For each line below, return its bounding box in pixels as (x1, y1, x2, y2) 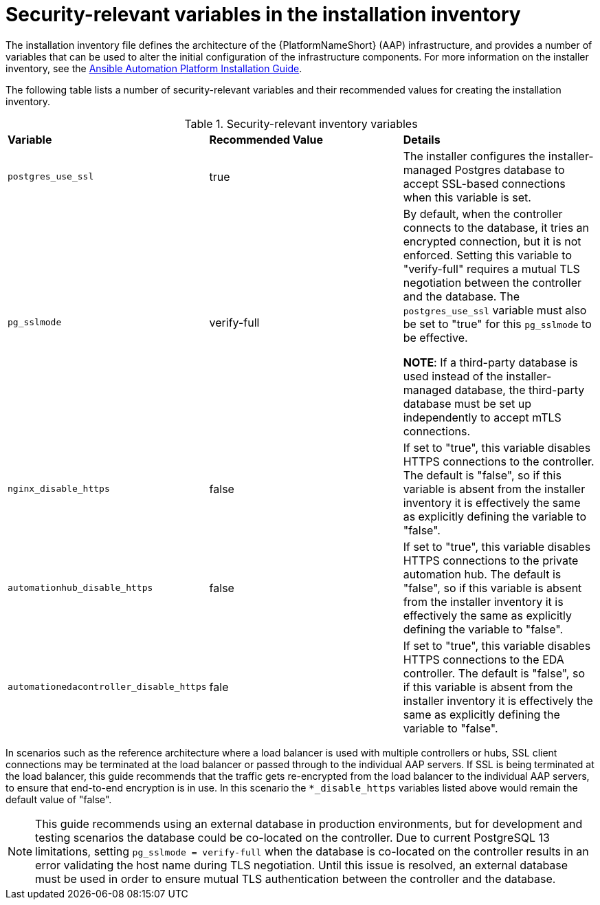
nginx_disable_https (8, 483, 110, 494)
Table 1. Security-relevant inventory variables (184, 116, 418, 131)
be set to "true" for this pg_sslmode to (403, 316, 592, 331)
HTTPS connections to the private (403, 553, 579, 567)
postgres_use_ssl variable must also (403, 303, 587, 317)
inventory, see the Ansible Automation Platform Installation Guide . (5, 62, 302, 74)
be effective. (403, 330, 468, 345)
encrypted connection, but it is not (403, 234, 581, 248)
